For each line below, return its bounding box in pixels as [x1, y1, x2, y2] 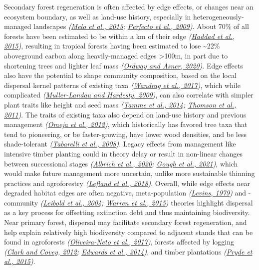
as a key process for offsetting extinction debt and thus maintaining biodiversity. [4, 207, 250, 217]
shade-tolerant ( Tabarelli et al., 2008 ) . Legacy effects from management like [4, 138, 236, 149]
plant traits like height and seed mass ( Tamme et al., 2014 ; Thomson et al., [4, 99, 237, 109]
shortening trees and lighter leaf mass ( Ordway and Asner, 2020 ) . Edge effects [4, 60, 243, 70]
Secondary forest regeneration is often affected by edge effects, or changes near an [4, 1, 254, 11]
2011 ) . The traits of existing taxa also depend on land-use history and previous [4, 109, 247, 119]
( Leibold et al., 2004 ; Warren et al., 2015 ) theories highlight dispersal [40, 197, 253, 207]
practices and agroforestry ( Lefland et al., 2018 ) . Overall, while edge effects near [4, 177, 250, 188]
